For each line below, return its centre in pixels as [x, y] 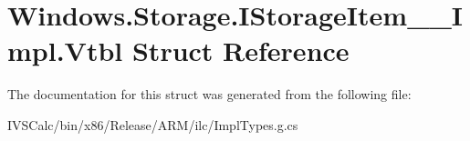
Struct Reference [240, 50]
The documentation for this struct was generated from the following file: [209, 94]
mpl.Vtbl [65, 50]
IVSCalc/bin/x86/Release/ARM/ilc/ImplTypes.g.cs [153, 124]
